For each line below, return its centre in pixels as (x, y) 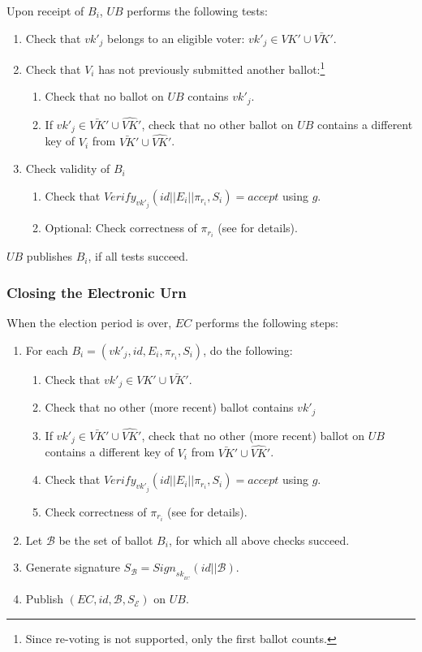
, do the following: (248, 350)
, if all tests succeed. (138, 256)
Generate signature (73, 567)
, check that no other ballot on (217, 124)
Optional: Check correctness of (121, 228)
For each (47, 350)
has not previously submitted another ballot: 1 (212, 68)
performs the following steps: (267, 323)
